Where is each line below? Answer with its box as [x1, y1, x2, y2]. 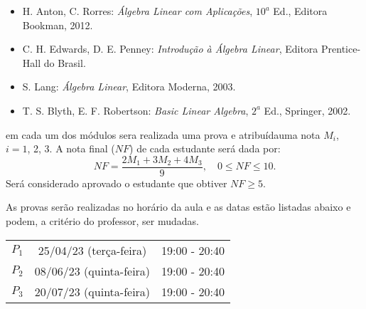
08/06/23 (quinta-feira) [34, 262, 151, 279]
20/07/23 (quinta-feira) [34, 283, 151, 300]
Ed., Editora [273, 4, 328, 18]
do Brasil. [43, 55, 86, 70]
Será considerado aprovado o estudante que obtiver [6, 175, 227, 190]
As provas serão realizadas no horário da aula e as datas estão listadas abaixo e [6, 199, 351, 214]
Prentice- [321, 41, 361, 56]
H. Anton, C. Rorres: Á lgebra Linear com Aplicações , [22, 4, 253, 18]
